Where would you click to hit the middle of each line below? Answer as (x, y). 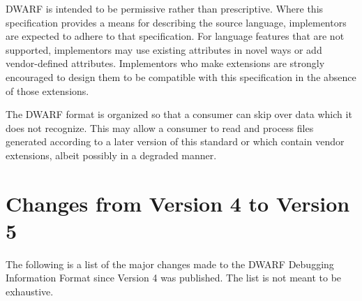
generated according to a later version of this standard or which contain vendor (175, 141)
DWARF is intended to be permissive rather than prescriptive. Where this (165, 8)
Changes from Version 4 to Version (178, 203)
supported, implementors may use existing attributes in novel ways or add (164, 49)
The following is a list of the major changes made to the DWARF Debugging (170, 264)
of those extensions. (47, 90)
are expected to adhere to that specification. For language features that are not (175, 36)
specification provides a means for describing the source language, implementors (176, 22)
